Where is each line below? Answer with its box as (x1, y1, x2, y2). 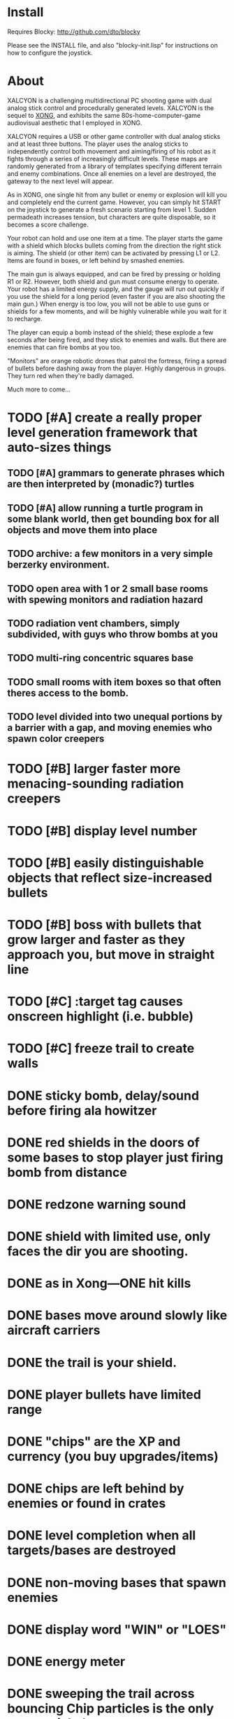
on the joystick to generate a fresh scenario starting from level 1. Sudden (7, 205, 217, 214)
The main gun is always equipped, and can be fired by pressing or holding (7, 269, 221, 278)
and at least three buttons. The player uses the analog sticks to (7, 140, 189, 148)
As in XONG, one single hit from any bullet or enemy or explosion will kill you (7, 190, 227, 198)
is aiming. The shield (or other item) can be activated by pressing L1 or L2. (7, 248, 220, 257)
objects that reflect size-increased (7, 870, 212, 886)
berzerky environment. (7, 559, 110, 571)
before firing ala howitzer (7, 1103, 157, 1119)
